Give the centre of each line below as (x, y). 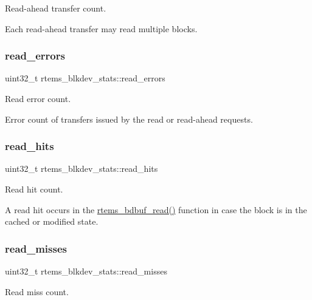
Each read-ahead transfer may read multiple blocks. (101, 28)
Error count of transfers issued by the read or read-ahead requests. (129, 119)
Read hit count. (34, 189)
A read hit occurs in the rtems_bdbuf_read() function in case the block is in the (156, 209)
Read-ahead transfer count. (56, 8)
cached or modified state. (52, 221)
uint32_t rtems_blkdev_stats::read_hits (81, 169)
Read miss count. (37, 291)
